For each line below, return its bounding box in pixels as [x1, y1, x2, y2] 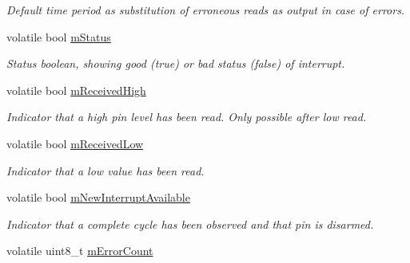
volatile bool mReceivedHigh [6, 81, 146, 98]
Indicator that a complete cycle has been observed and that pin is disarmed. [6, 215, 374, 232]
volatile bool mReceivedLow [6, 135, 144, 151]
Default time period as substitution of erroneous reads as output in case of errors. [6, 2, 405, 18]
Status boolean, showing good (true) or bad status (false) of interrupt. [6, 55, 345, 72]
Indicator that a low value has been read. [6, 162, 205, 179]
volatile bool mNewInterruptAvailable [6, 189, 190, 206]
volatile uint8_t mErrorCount [6, 242, 153, 259]
